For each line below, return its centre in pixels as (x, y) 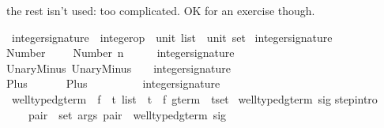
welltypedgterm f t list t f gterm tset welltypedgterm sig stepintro (194, 98)
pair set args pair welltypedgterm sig (127, 114)
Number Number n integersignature (120, 53)
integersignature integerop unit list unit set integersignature (172, 37)
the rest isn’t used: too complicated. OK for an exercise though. (161, 10)
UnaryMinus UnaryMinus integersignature (119, 68)
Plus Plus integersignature (113, 83)
